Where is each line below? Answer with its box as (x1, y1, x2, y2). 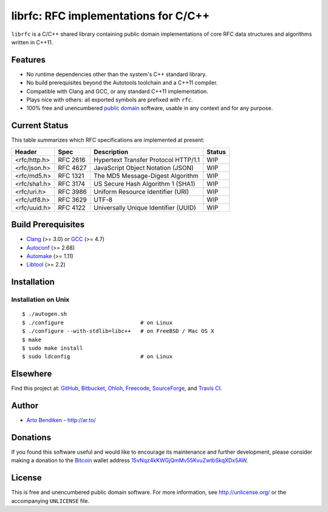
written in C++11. (11, 38, 53, 46)
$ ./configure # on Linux (22, 319, 173, 326)
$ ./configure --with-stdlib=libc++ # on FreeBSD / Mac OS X (22, 328, 214, 335)
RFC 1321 (58, 171, 84, 180)
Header (15, 148, 37, 156)
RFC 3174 (58, 179, 85, 188)
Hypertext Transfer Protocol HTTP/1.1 (93, 155, 200, 164)
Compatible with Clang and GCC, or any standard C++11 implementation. (26, 87, 209, 95)
